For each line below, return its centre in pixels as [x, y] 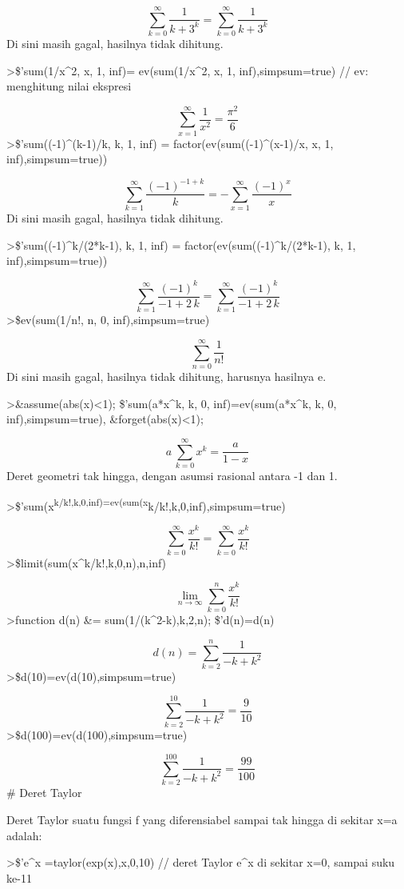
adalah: [24, 835]
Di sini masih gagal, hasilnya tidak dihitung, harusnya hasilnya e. [166, 376]
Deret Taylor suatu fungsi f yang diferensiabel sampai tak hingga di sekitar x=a [202, 819]
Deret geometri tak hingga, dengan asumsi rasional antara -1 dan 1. [172, 475]
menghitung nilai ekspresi [69, 86]
